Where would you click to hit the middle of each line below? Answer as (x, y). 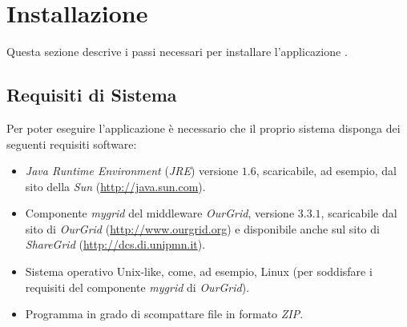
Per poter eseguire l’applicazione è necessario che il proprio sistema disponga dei (203, 128)
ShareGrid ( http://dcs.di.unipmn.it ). (115, 244)
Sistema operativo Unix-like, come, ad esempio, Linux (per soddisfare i (199, 271)
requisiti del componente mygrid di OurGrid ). (137, 287)
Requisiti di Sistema (92, 95)
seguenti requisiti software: (72, 144)
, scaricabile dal (359, 213)
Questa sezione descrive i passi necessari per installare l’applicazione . (177, 52)
